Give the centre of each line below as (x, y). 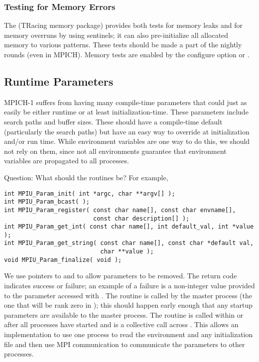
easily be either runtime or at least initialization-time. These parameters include (126, 112)
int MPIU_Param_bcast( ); (47, 202)
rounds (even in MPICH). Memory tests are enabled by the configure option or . (127, 54)
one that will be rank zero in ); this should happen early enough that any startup (128, 305)
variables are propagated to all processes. (66, 161)
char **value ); (127, 252)
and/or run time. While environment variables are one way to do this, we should (127, 141)
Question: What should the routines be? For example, (86, 177)
